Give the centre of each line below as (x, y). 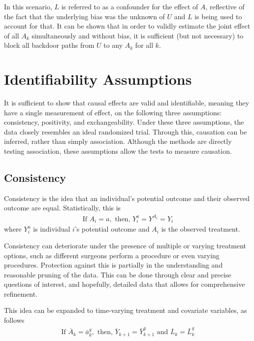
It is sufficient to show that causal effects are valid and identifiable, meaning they (127, 103)
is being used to (218, 16)
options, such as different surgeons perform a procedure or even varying (112, 255)
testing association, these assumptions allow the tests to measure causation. (118, 151)
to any (113, 45)
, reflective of (225, 6)
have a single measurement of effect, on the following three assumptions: (113, 112)
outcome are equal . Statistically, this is (63, 208)
